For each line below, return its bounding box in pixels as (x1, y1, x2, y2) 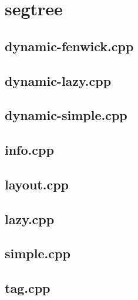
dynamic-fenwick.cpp (5, 36, 134, 55)
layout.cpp (5, 175, 69, 193)
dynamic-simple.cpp (5, 106, 127, 124)
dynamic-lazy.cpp (5, 71, 112, 89)
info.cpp (5, 141, 54, 159)
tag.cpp (5, 279, 51, 297)
